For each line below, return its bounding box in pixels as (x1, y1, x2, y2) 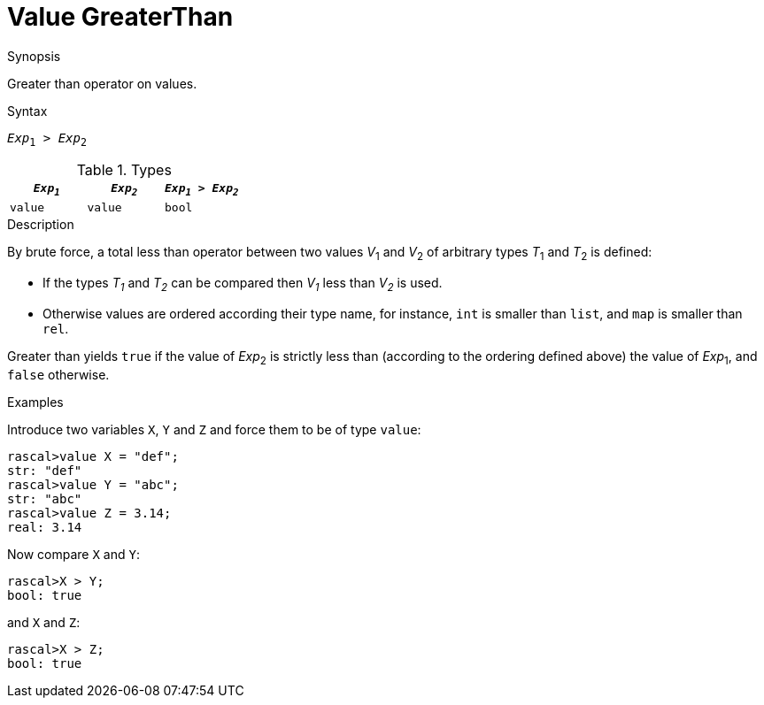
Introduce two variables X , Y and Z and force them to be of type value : (7, 421, 421, 437)
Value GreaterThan (7, 2, 234, 32)
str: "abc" (7, 491, 82, 506)
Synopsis (7, 48, 61, 64)
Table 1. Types (76, 160, 172, 179)
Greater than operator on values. (7, 75, 197, 91)
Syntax (7, 103, 48, 119)
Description (7, 217, 74, 233)
